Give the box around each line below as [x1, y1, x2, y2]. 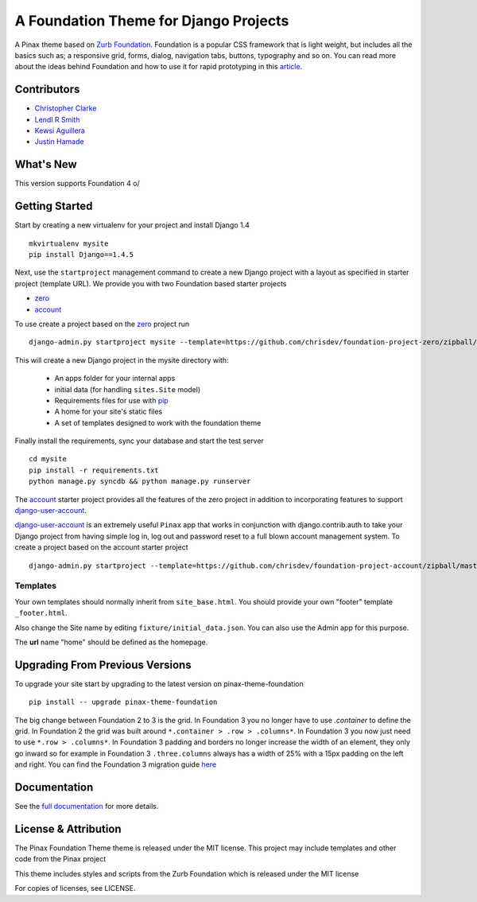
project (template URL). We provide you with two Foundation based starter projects [14, 278, 287, 288]
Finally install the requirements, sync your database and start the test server [14, 436, 264, 445]
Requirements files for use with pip [54, 395, 169, 405]
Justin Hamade [34, 137, 84, 146]
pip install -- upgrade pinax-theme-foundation [29, 698, 218, 707]
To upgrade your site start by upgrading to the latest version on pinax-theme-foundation [14, 678, 304, 688]
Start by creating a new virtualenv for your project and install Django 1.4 [14, 220, 250, 230]
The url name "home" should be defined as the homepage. [14, 637, 208, 647]
